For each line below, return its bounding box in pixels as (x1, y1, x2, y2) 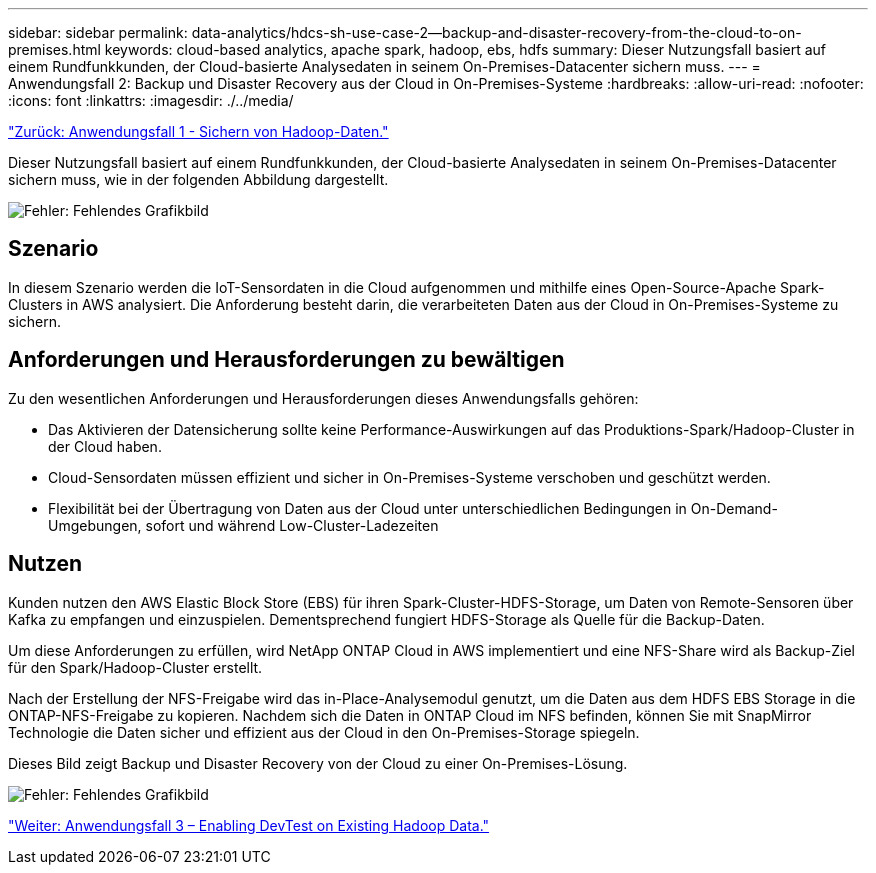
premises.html (8, 41, 101, 58)
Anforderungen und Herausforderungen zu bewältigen (8, 347, 565, 373)
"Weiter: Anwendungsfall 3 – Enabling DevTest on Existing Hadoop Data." (8, 816, 490, 834)
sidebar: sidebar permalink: (8, 24, 188, 41)
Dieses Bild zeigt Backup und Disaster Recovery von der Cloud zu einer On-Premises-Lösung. (8, 754, 628, 772)
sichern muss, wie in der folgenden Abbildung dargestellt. (8, 171, 389, 188)
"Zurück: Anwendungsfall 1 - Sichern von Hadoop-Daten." (8, 123, 389, 140)
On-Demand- (690, 499, 778, 517)
